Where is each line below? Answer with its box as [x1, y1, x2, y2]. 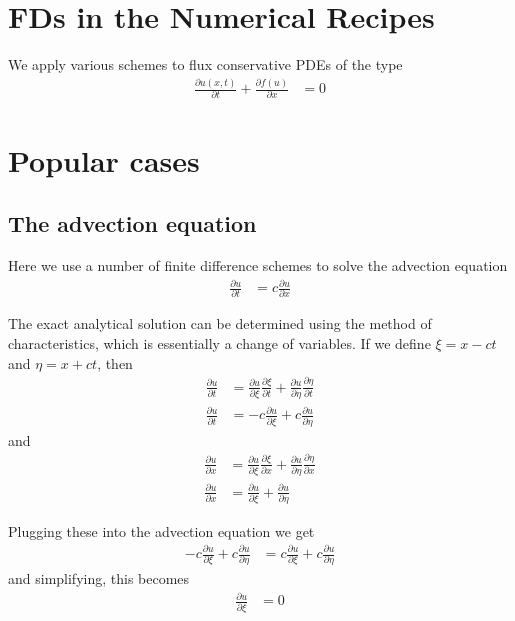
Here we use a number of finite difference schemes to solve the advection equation [8, 255, 508, 276]
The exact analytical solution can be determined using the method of [8, 313, 432, 334]
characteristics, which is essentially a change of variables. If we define [8, 333, 431, 354]
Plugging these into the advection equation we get [8, 520, 315, 541]
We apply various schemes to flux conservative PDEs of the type [8, 54, 403, 75]
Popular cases [8, 139, 200, 180]
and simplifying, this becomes [8, 568, 190, 589]
